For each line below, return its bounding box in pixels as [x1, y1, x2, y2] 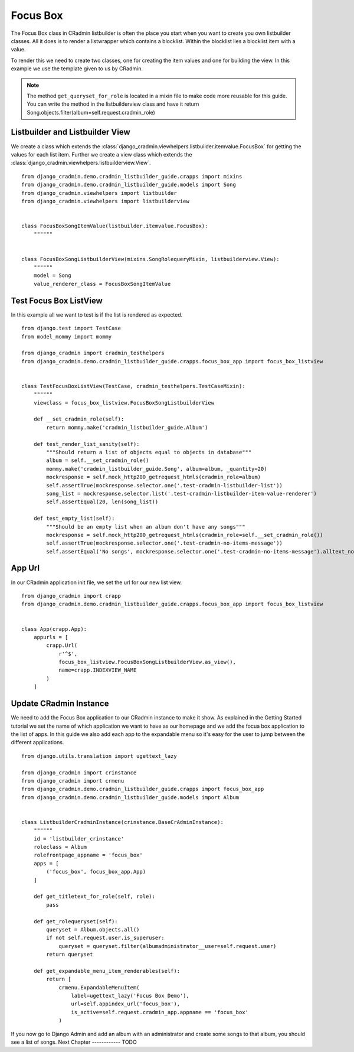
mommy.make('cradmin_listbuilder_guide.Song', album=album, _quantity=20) [46, 465, 267, 472]
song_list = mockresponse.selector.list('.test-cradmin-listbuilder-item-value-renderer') [46, 490, 317, 497]
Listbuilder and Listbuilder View [11, 127, 130, 137]
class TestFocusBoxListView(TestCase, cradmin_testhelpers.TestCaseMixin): [21, 383, 245, 389]
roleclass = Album [33, 843, 87, 851]
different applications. [11, 739, 64, 746]
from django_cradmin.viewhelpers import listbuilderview [21, 198, 190, 204]
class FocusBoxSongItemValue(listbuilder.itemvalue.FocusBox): [21, 223, 208, 230]
